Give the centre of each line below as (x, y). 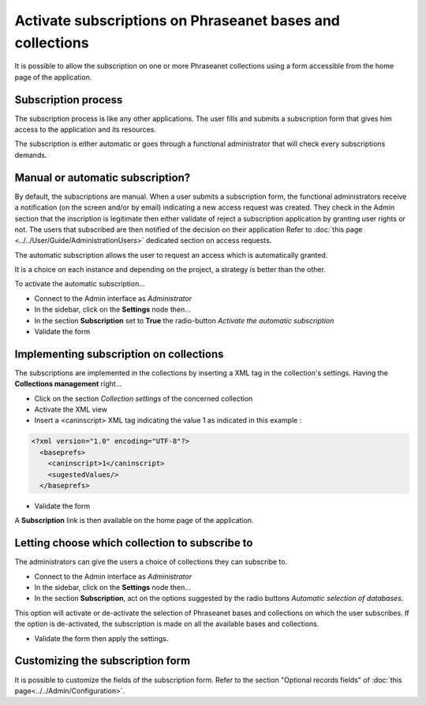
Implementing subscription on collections (119, 354)
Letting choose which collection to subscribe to (134, 543)
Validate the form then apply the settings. (101, 638)
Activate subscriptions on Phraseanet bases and (177, 21)
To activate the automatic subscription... (80, 284)
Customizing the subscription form (103, 661)
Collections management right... (68, 384)
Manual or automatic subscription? (103, 177)
